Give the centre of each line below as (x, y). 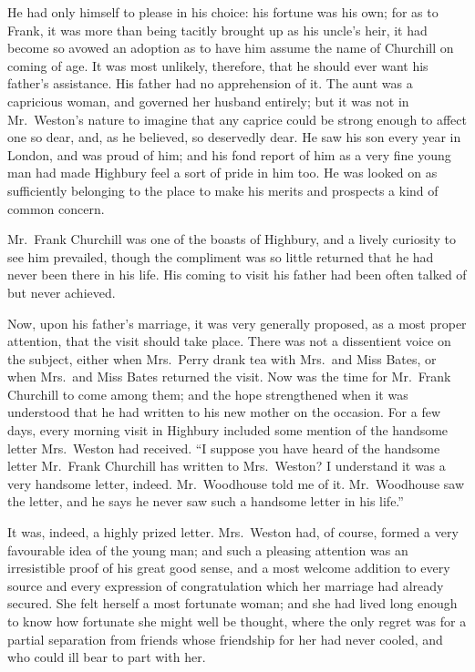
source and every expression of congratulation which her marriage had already (226, 585)
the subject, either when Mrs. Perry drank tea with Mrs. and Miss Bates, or (222, 358)
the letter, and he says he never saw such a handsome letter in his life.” (206, 501)
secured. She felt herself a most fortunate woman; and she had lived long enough (232, 603)
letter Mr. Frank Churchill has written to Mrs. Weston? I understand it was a (227, 466)
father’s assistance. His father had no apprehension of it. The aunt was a (210, 83)
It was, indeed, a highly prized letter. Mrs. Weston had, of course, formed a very (233, 532)
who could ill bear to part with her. (107, 657)
